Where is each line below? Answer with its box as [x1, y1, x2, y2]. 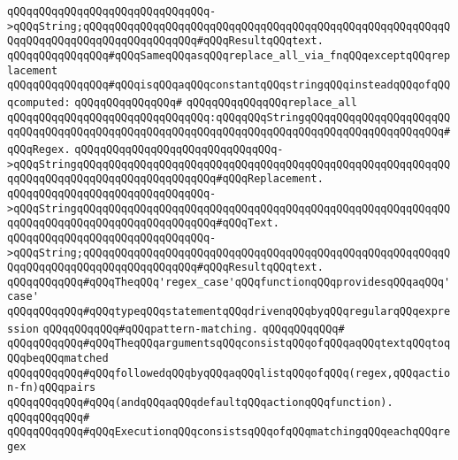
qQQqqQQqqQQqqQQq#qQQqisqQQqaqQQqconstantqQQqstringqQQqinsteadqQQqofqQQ [7, 79, 451, 92]
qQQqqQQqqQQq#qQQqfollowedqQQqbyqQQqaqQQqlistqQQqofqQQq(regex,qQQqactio [7, 366, 451, 379]
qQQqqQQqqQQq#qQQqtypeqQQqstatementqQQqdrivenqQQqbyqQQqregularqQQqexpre [7, 305, 451, 318]
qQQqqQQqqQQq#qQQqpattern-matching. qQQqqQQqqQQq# [42, 322, 345, 335]
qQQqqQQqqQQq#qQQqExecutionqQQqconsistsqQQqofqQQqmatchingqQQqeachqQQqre [7, 425, 451, 439]
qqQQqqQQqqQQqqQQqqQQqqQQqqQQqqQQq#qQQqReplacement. [7, 172, 324, 186]
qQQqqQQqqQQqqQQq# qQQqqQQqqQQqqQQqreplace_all [74, 96, 357, 109]
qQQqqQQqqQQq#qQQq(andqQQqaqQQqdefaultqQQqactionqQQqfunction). [7, 396, 393, 410]
